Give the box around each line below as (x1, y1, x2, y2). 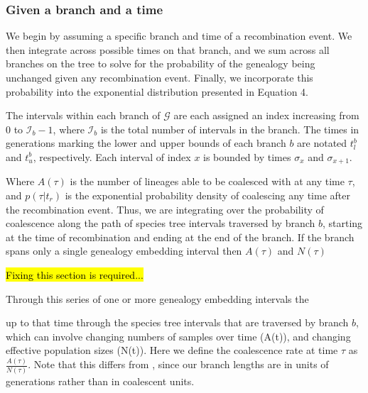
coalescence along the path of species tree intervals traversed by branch (6, 216, 315, 231)
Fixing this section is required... (6, 267, 144, 282)
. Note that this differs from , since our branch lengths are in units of (28, 357, 329, 372)
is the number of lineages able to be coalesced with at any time (70, 174, 345, 189)
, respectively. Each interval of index (33, 149, 191, 164)
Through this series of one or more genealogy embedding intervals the (6, 291, 309, 306)
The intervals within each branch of (6, 108, 161, 123)
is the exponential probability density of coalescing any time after (65, 188, 350, 203)
